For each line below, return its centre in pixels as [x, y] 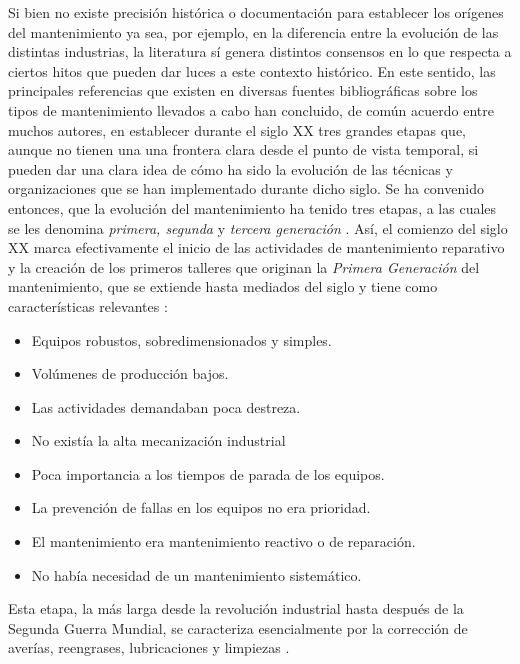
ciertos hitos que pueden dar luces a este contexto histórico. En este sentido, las [252, 70]
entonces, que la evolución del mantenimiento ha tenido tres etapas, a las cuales [252, 207]
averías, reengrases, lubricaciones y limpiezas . [149, 647]
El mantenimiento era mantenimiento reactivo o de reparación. [223, 541]
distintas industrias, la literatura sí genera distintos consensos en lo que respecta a [260, 51]
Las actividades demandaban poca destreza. [166, 406]
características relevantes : [88, 305]
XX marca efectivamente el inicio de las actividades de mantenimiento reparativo [256, 247]
